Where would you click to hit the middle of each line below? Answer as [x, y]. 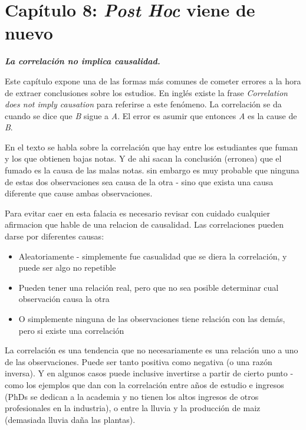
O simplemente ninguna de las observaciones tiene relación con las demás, [152, 319]
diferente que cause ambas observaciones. [79, 193]
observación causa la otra [64, 299]
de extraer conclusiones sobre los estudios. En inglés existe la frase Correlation [146, 92]
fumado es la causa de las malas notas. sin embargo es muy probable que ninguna [152, 170]
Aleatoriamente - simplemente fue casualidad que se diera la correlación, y [153, 256]
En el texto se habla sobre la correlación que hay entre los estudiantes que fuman [151, 147]
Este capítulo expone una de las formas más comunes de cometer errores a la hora [153, 81]
